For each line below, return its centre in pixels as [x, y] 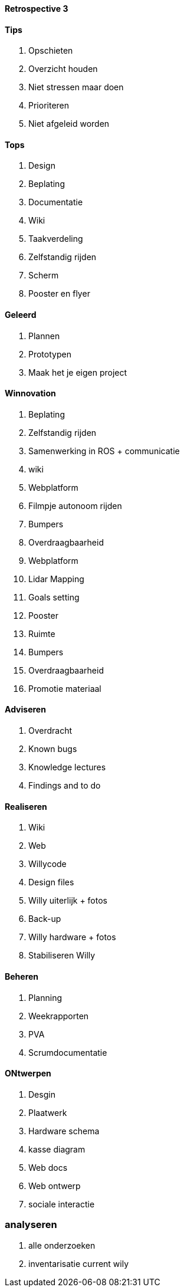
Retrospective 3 [37, 9]
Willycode [47, 864]
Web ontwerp [55, 1186]
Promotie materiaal [65, 688]
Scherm [44, 275]
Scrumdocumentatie [68, 1052]
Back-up [45, 919]
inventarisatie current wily [79, 1263]
